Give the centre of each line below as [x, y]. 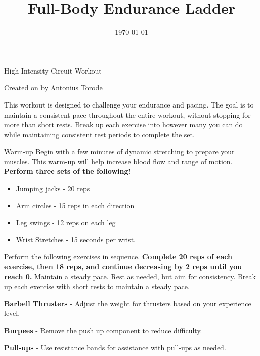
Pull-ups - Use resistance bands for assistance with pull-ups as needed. [115, 347]
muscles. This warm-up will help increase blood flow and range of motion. [118, 161]
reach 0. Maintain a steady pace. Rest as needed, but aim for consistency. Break [130, 276]
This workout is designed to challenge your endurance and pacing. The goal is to [129, 104]
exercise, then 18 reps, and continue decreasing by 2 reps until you [123, 266]
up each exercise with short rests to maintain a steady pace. [97, 286]
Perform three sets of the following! [68, 171]
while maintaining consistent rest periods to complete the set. [99, 134]
